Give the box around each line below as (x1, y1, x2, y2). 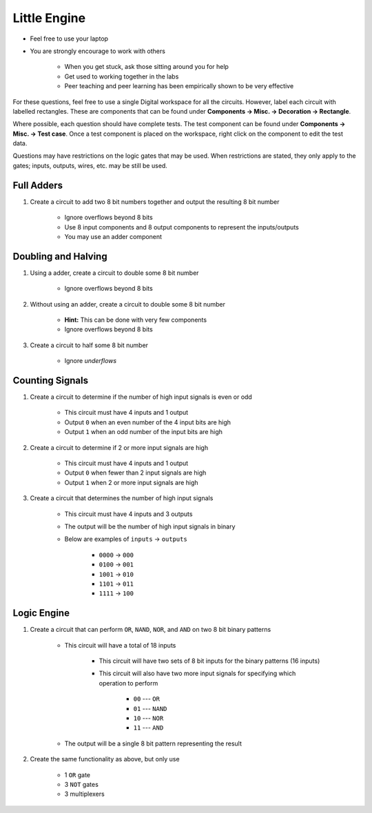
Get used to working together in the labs (64, 72, 179, 81)
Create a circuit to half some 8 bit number (30, 341, 148, 349)
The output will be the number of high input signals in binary (64, 522, 236, 531)
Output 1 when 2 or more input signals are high (64, 478, 199, 486)
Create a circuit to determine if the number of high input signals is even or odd (30, 393, 253, 401)
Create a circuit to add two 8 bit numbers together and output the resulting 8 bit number (30, 197, 280, 206)
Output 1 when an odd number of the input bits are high (64, 428, 223, 436)
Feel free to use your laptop (30, 34, 109, 43)
